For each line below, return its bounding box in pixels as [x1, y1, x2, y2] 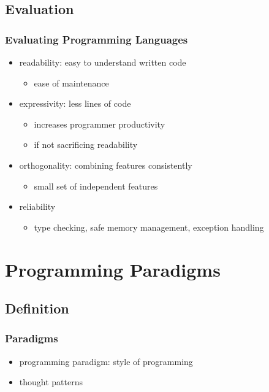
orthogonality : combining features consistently [19, 158, 192, 171]
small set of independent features [34, 179, 158, 192]
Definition [5, 299, 69, 318]
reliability [19, 200, 56, 213]
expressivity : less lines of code [19, 97, 131, 110]
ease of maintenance [34, 76, 109, 89]
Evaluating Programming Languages [5, 31, 188, 47]
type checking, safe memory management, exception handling [34, 220, 264, 233]
